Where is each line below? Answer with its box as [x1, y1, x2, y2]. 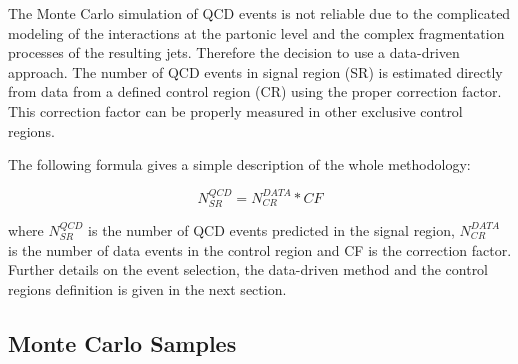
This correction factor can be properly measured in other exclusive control [8, 100, 463, 121]
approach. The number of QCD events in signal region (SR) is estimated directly [8, 61, 503, 82]
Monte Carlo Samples [8, 327, 237, 358]
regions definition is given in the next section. [8, 278, 287, 299]
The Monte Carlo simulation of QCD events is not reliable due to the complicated [8, 3, 511, 23]
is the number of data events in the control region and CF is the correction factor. [8, 239, 512, 260]
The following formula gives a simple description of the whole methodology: [8, 154, 471, 175]
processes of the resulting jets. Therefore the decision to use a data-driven [8, 42, 460, 63]
